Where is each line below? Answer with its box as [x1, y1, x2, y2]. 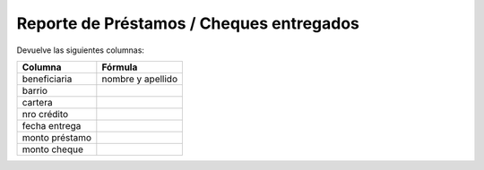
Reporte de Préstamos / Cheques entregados [16, 13, 360, 33]
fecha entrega [22, 119, 82, 132]
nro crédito [22, 107, 69, 120]
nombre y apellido [101, 72, 178, 85]
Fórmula [101, 61, 138, 73]
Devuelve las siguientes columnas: [16, 45, 145, 55]
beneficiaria [22, 72, 73, 85]
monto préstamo [22, 131, 92, 143]
